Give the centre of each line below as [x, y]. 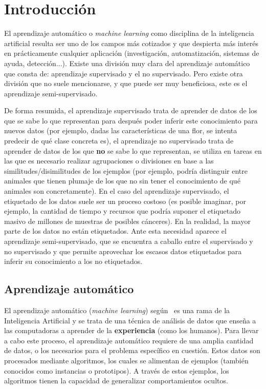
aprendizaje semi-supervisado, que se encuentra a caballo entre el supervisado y [129, 241]
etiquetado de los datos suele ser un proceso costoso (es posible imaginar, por [125, 201]
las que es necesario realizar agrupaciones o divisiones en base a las [109, 161]
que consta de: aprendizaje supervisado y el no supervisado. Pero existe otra [124, 73]
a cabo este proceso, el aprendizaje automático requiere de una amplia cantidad [129, 340]
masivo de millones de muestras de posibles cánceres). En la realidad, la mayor [127, 221]
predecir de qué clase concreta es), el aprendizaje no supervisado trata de [119, 141]
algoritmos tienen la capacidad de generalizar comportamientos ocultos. [116, 381]
